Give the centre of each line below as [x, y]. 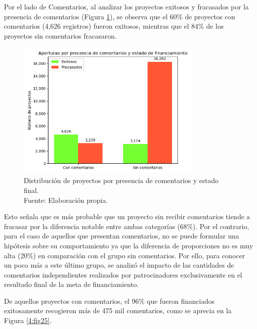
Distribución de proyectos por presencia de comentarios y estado [121, 180]
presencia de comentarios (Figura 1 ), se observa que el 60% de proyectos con [120, 16]
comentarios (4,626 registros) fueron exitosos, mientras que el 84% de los [114, 26]
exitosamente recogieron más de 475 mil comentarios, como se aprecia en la [118, 310]
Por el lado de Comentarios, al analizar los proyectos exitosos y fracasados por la [127, 6]
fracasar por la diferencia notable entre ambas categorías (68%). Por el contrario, [127, 226]
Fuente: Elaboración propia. [66, 200]
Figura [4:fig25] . [28, 320]
